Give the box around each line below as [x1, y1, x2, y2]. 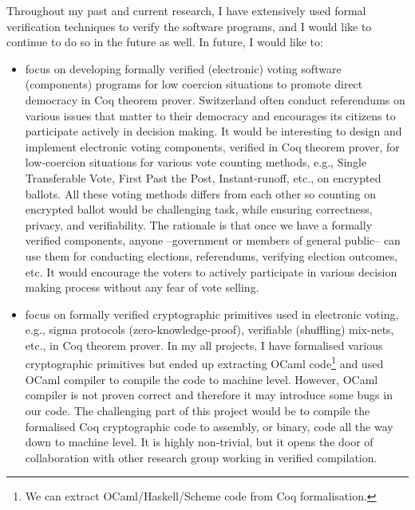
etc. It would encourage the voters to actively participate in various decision [25, 263, 397, 280]
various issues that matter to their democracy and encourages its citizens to [25, 107, 396, 124]
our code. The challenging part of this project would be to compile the [25, 402, 370, 418]
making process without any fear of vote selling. [25, 279, 259, 296]
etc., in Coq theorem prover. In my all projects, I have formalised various [25, 336, 383, 353]
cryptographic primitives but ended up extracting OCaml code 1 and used [25, 353, 384, 372]
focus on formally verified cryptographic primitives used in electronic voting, [25, 305, 399, 322]
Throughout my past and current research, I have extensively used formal [6, 2, 366, 18]
